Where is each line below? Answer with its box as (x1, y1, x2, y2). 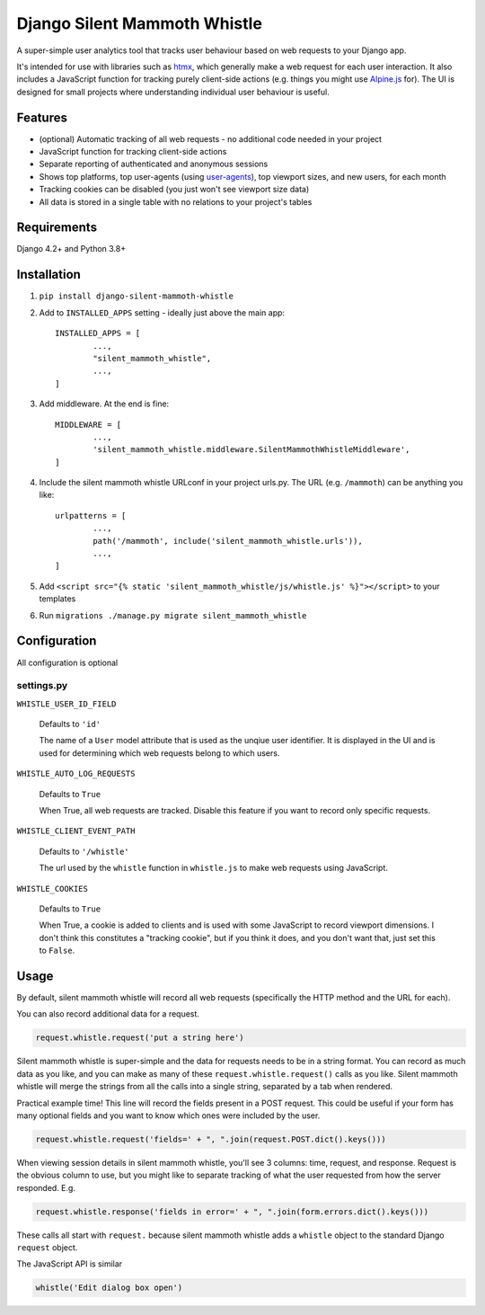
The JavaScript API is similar (16, 1258, 123, 1269)
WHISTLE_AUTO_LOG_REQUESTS (16, 769, 136, 779)
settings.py (16, 680, 68, 692)
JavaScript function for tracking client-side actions (39, 147, 227, 157)
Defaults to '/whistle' (39, 846, 129, 857)
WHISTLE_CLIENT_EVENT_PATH (16, 826, 136, 836)
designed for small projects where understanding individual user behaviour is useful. (16, 86, 330, 97)
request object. (16, 1242, 78, 1253)
